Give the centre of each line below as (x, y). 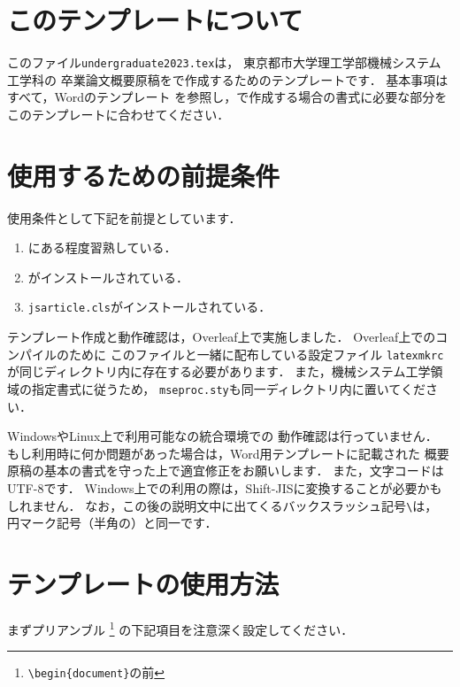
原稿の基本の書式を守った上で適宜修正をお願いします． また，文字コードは (226, 471)
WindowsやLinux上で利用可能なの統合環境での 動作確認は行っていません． (222, 436)
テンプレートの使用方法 (143, 584)
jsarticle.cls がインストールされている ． (149, 307)
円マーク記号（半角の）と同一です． (112, 523)
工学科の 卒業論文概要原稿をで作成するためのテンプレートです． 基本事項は (228, 79)
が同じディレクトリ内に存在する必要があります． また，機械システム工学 (219, 371)
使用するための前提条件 (144, 175)
